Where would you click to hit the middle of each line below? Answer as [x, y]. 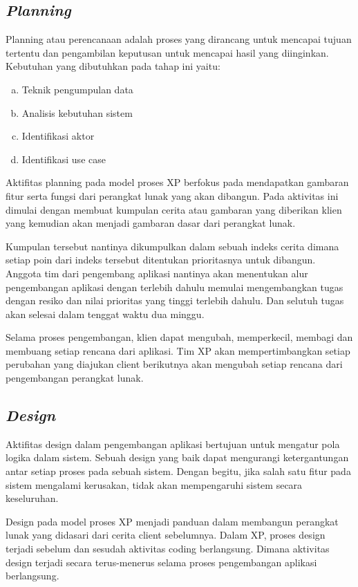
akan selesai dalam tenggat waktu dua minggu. [105, 314]
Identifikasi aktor [58, 136]
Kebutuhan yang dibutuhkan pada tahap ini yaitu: [113, 66]
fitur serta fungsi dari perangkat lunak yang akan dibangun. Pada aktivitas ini [172, 195]
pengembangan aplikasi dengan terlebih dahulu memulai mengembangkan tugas [175, 287]
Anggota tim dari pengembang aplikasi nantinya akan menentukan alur [157, 273]
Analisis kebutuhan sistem [77, 112]
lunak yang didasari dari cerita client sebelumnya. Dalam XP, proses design [166, 535]
